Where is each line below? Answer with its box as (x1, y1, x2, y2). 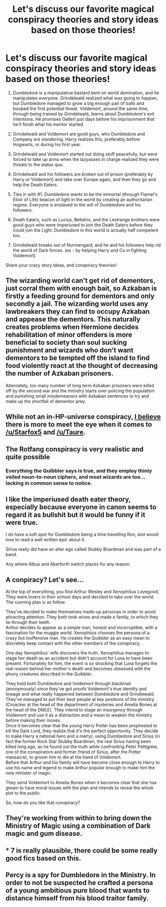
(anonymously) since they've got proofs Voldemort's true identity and (5, 686, 147, 692)
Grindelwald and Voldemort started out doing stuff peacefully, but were (12, 151, 158, 157)
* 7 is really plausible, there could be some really (5, 846, 158, 855)
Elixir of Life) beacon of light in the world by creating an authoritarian (12, 197, 153, 202)
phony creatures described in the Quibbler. (5, 671, 93, 677)
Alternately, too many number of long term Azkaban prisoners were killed (5, 382, 155, 388)
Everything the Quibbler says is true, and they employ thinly (5, 467, 152, 474)
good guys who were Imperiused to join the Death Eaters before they (12, 222, 153, 228)
